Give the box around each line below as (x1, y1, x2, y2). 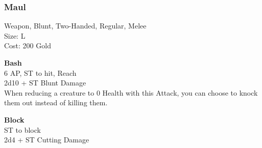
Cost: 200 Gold (4, 40, 51, 51)
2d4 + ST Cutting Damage (4, 134, 89, 145)
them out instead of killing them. (4, 97, 108, 108)
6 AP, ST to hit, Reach (4, 67, 77, 78)
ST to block (4, 124, 41, 135)
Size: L (4, 30, 26, 41)
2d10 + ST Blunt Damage (4, 77, 86, 88)
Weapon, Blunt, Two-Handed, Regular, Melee (4, 20, 147, 31)
